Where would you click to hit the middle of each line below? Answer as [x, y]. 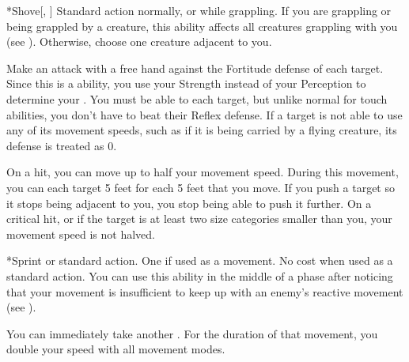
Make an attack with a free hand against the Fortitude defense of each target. [195, 68]
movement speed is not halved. [81, 234]
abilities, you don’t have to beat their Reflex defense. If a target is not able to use [204, 114]
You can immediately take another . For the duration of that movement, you [192, 333]
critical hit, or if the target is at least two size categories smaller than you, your [199, 219]
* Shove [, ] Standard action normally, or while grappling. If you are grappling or [199, 10]
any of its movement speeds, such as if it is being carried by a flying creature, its [202, 130]
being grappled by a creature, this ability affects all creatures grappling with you [202, 26]
